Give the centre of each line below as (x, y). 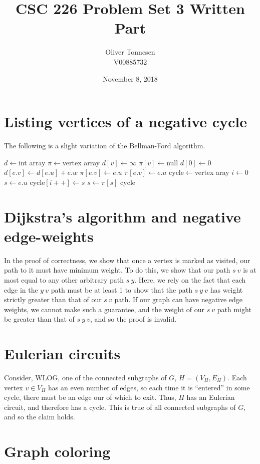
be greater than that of (39, 319)
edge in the (21, 289)
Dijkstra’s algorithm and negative (122, 216)
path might (234, 309)
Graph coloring (57, 451)
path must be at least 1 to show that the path (121, 289)
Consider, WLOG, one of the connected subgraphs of (85, 377)
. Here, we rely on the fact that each (190, 279)
